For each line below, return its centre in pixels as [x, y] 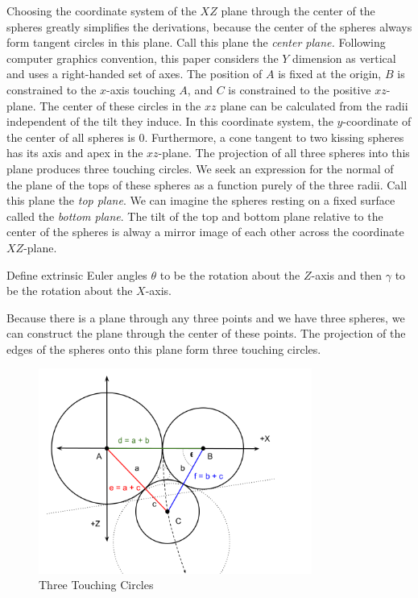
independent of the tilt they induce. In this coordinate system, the [170, 121]
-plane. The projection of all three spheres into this [284, 153]
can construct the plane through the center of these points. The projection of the [206, 333]
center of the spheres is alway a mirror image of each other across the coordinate [205, 232]
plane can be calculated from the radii [314, 105]
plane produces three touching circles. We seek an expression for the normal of [200, 168]
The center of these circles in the [120, 105]
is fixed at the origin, [330, 74]
